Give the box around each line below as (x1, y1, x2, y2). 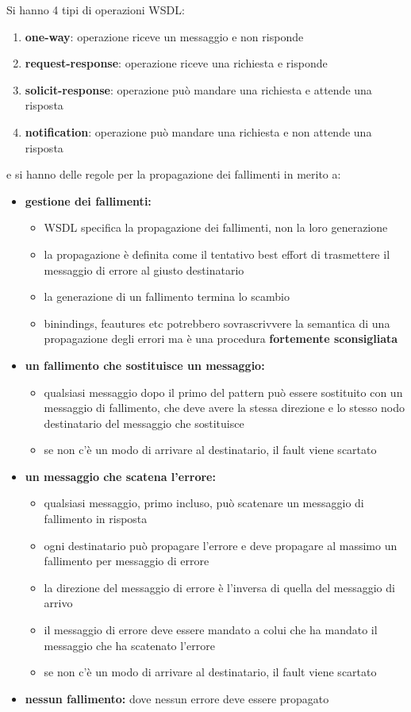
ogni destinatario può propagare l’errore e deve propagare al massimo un (44, 537, 398, 553)
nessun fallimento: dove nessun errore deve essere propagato (25, 690, 329, 706)
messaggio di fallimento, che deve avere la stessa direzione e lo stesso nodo (44, 399, 405, 416)
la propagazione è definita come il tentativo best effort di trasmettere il (44, 245, 390, 262)
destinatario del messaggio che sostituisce (44, 414, 244, 431)
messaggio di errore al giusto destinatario (44, 261, 244, 278)
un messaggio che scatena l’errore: (25, 468, 216, 484)
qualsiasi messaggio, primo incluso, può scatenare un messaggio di (44, 495, 364, 511)
